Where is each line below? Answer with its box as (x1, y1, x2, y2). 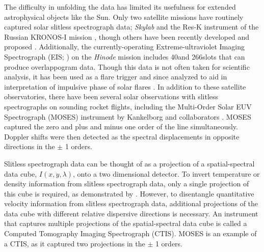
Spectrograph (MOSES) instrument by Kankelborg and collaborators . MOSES (4, 111, 251, 122)
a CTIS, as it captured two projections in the (4, 238, 145, 248)
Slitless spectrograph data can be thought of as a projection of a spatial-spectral (4, 158, 255, 169)
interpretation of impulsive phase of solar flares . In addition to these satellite (4, 81, 246, 92)
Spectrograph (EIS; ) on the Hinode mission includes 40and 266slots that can (4, 51, 245, 62)
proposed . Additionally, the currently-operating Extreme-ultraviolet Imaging (4, 41, 245, 52)
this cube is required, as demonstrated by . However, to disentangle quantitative (4, 188, 254, 199)
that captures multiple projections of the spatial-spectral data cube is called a (4, 218, 247, 229)
